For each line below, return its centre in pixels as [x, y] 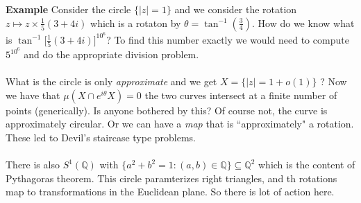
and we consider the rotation [236, 9]
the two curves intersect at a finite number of [241, 95]
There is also [33, 165]
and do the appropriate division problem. [111, 54]
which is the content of [307, 165]
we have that [33, 95]
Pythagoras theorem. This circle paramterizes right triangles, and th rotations [171, 178]
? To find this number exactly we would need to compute [228, 39]
